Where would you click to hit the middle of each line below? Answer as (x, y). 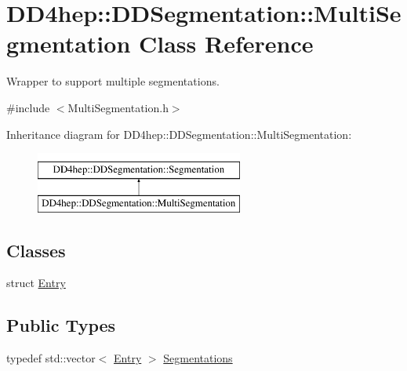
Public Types (61, 325)
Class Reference (226, 44)
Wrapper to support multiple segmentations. (113, 81)
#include (28, 107)
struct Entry (36, 283)
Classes (36, 250)
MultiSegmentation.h (118, 107)
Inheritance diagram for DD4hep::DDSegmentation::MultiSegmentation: (179, 134)
